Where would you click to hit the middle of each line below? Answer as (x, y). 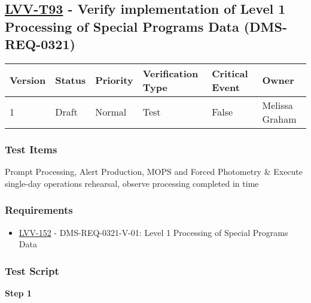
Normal (111, 112)
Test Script (32, 270)
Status (71, 80)
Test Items (31, 149)
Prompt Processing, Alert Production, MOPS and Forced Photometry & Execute (154, 172)
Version (28, 80)
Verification (170, 73)
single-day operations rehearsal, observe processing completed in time (132, 183)
